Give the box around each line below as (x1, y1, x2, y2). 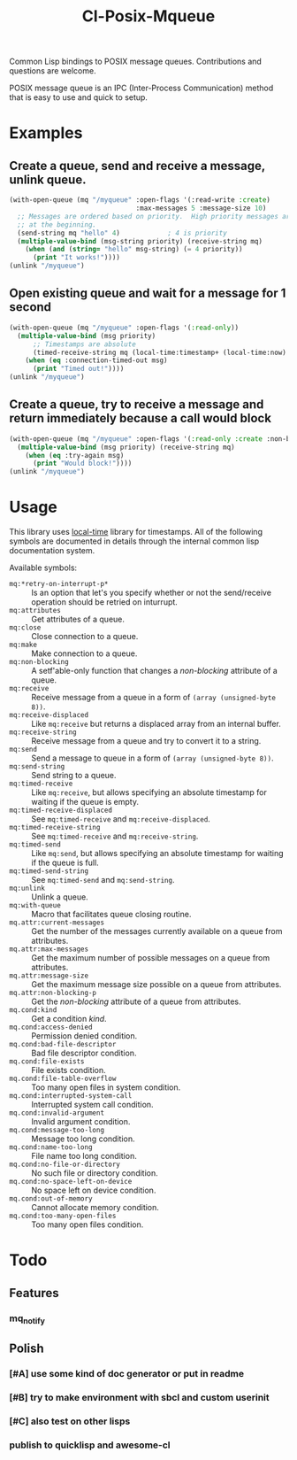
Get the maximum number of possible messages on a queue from (31, 953, 270, 963)
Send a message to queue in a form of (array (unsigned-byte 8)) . (31, 753, 274, 763)
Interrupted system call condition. (31, 1100, 154, 1110)
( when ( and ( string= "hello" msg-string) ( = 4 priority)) (25, 245, 243, 254)
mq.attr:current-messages (9, 918, 104, 927)
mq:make (9, 640, 38, 650)
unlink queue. (9, 172, 87, 187)
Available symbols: (9, 562, 78, 573)
